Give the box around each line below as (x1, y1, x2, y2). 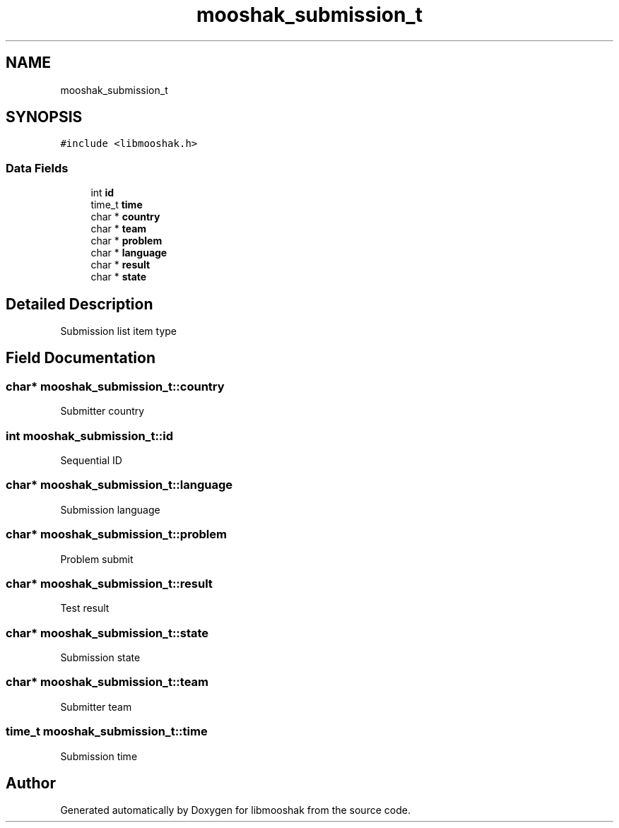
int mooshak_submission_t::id (6, 428, 174, 443)
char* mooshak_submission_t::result (6, 576, 213, 591)
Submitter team (60, 700, 132, 713)
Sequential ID (60, 454, 122, 466)
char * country (90, 211, 160, 223)
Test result (60, 602, 110, 615)
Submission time (60, 750, 138, 762)
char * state (90, 271, 147, 283)
